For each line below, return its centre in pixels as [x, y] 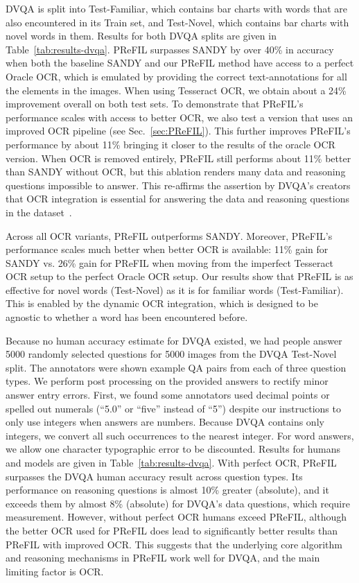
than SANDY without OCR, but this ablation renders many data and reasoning [176, 172]
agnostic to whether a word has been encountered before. [127, 317]
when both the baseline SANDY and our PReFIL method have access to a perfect [180, 63]
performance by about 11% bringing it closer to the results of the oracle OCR [170, 144]
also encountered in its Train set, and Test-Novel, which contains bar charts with [177, 22]
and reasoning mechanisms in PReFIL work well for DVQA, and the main [163, 558]
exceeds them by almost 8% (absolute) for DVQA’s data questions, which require [178, 503]
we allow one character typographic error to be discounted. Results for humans [173, 449]
